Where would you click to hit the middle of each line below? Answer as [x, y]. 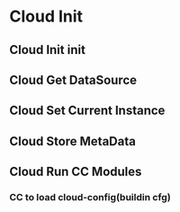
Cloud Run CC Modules [76, 172]
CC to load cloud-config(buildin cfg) [90, 198]
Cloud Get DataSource [73, 79]
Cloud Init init [47, 50]
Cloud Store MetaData [73, 141]
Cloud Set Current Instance [87, 111]
